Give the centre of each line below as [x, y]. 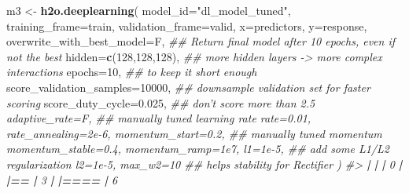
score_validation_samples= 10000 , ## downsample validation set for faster [188, 87]
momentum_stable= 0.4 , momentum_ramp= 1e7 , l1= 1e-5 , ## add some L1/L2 [198, 149]
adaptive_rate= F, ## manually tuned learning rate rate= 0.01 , [159, 118]
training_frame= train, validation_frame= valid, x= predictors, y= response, [187, 25]
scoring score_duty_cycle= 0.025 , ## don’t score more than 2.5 [161, 102]
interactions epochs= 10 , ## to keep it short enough [132, 72]
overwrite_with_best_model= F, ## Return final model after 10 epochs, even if [201, 41]
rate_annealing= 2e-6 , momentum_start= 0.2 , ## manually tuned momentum [194, 133]
